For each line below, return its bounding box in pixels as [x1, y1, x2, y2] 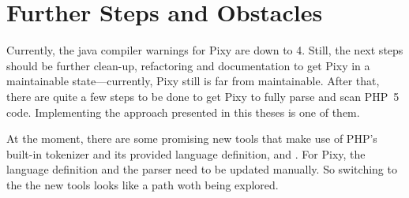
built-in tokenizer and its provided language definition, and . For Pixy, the [6, 145, 366, 162]
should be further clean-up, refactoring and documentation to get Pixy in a [6, 57, 370, 73]
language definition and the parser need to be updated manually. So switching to [6, 161, 397, 177]
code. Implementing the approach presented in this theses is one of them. [6, 103, 360, 120]
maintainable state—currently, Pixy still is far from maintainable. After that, [6, 73, 380, 89]
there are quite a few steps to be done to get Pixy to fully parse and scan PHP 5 [6, 88, 400, 104]
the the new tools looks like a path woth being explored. [6, 176, 279, 192]
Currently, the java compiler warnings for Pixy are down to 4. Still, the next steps [6, 42, 403, 58]
